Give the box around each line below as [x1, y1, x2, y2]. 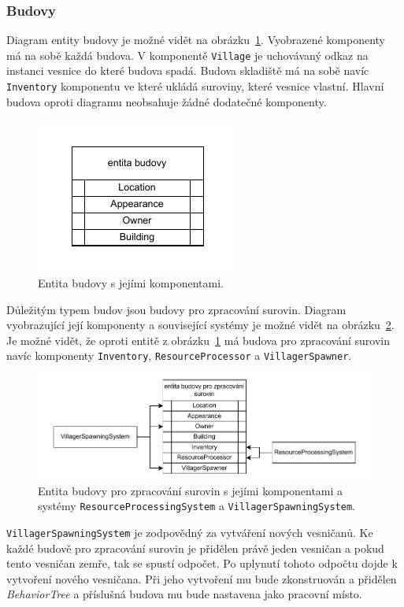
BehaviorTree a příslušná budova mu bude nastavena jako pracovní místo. [6, 586, 362, 602]
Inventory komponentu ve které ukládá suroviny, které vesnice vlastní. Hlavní [6, 78, 384, 94]
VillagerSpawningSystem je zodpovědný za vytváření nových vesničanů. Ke [6, 524, 373, 540]
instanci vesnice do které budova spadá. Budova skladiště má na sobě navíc [6, 62, 369, 79]
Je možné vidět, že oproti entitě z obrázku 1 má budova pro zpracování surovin [6, 331, 390, 348]
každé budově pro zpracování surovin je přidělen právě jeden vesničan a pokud [6, 539, 384, 556]
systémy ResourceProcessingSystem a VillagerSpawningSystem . [38, 498, 355, 514]
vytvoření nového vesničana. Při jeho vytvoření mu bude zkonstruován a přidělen [6, 570, 397, 587]
